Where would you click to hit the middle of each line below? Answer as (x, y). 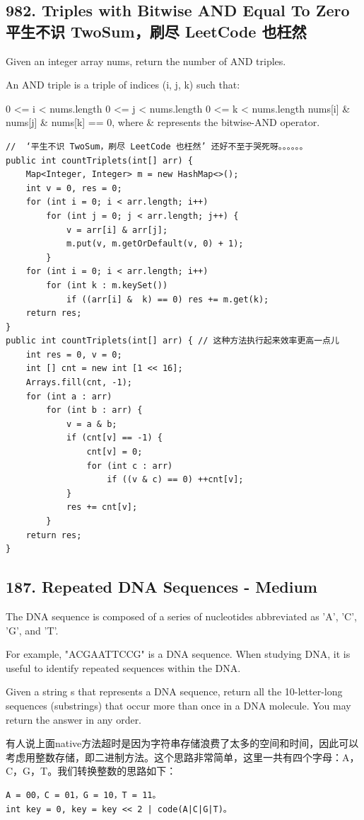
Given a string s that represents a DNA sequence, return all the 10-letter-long (174, 691)
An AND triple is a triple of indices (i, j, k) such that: (123, 85)
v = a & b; (92, 424)
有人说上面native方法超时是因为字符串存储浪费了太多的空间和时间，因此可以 (182, 743)
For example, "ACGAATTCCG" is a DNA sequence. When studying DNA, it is (178, 654)
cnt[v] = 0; (115, 452)
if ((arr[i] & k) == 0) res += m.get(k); (168, 299)
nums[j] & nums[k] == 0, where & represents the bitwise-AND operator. (163, 122)
